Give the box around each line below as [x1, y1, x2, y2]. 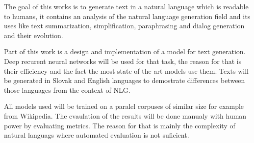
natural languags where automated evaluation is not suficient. [4, 130, 189, 140]
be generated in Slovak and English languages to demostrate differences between [4, 75, 245, 85]
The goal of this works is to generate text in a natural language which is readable [4, 1, 249, 11]
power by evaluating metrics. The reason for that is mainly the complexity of [4, 120, 235, 130]
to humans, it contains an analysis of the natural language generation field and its [4, 11, 251, 21]
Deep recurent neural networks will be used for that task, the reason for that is [4, 56, 242, 66]
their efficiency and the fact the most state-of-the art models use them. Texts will [4, 65, 249, 76]
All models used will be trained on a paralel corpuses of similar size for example [4, 101, 244, 111]
